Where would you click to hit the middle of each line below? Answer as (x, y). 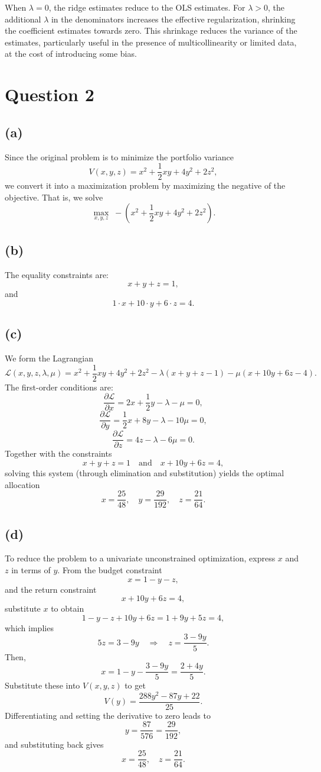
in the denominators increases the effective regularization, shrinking (173, 19)
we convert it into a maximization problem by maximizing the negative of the (145, 185)
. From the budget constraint (110, 570)
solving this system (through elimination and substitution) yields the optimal (145, 473)
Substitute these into (42, 685)
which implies (29, 627)
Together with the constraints (58, 453)
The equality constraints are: (57, 274)
